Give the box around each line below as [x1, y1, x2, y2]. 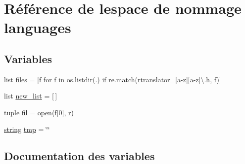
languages [4, 17, 71, 37]
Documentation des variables [4, 148, 155, 163]
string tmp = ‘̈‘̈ [4, 124, 50, 134]
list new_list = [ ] [4, 91, 57, 101]
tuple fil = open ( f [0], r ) [4, 107, 74, 117]
